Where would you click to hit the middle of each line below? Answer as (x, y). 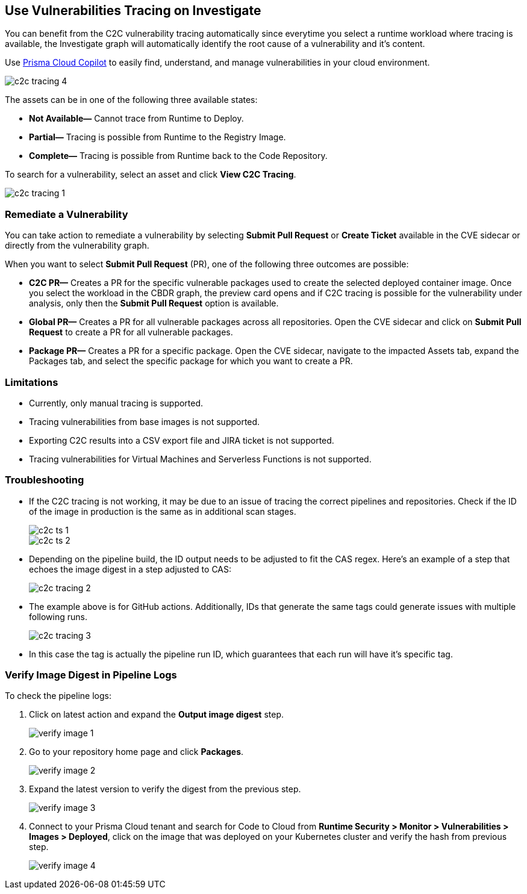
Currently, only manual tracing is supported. (116, 403)
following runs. (58, 616)
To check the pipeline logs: (58, 696)
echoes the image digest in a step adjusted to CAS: (130, 569)
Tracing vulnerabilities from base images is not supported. (145, 421)
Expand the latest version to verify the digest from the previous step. (165, 789)
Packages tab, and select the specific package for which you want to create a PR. (191, 361)
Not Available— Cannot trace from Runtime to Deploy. (136, 119)
